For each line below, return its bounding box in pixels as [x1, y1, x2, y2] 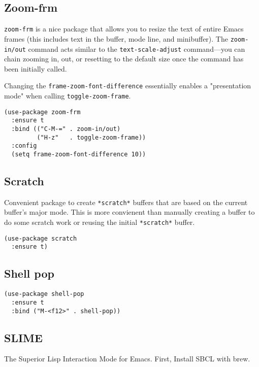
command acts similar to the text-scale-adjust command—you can [28, 43, 245, 54]
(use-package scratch [4, 235, 77, 242]
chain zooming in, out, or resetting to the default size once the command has [4, 53, 244, 64]
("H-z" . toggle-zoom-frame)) [37, 134, 146, 141]
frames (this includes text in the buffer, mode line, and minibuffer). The [4, 33, 228, 44]
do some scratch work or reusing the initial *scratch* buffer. [4, 217, 195, 227]
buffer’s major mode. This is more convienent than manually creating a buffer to [4, 207, 255, 217]
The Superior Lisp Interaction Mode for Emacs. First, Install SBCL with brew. [4, 353, 250, 364]
